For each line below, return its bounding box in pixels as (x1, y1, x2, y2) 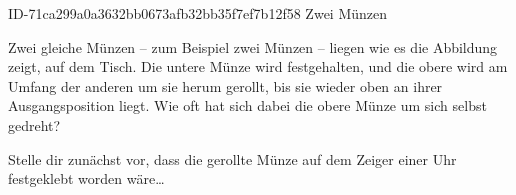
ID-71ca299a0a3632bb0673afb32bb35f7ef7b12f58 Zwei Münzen (8, 3, 388, 23)
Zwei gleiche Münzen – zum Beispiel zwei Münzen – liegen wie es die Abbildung (8, 36, 498, 57)
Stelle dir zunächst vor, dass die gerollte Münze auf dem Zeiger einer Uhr (8, 148, 457, 169)
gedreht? (8, 114, 61, 135)
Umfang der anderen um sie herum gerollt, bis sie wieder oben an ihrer (8, 75, 443, 96)
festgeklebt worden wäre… (8, 168, 165, 189)
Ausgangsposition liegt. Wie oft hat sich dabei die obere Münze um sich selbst (8, 95, 487, 116)
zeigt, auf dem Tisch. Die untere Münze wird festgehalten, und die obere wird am (8, 56, 508, 77)
